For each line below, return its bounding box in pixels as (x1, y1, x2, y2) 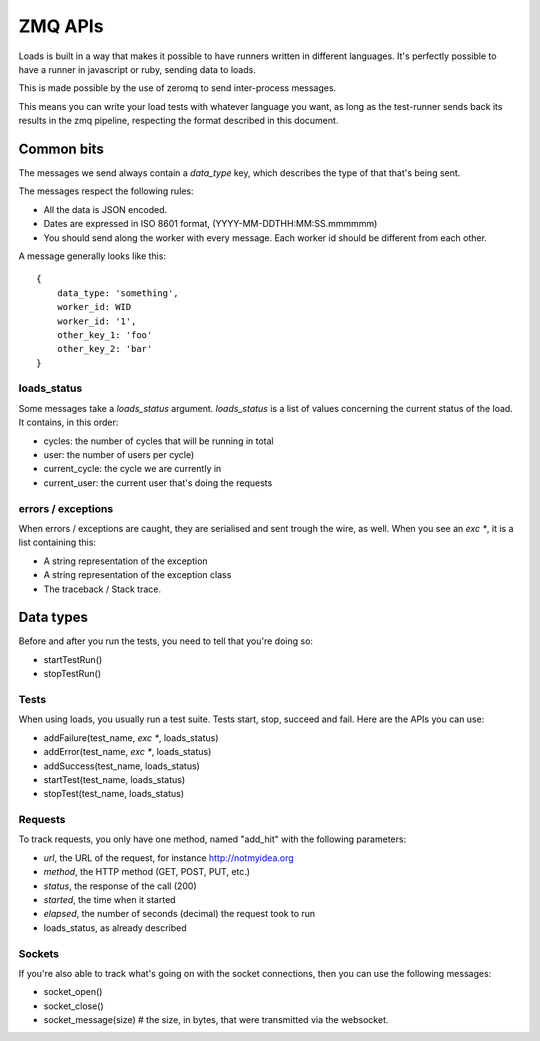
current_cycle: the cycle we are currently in (43, 463, 222, 475)
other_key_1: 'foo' (56, 329, 153, 340)
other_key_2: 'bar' (56, 343, 153, 355)
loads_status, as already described (43, 921, 187, 934)
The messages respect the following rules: (18, 185, 194, 197)
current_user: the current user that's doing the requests (43, 476, 273, 489)
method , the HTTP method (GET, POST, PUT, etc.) (43, 866, 250, 878)
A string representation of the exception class (43, 569, 232, 581)
